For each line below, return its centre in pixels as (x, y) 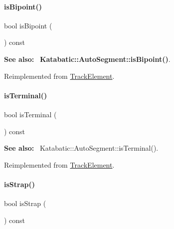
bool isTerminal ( (30, 114)
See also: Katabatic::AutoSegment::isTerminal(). (81, 148)
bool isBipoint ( (28, 25)
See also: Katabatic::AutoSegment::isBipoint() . (87, 59)
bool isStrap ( (25, 203)
